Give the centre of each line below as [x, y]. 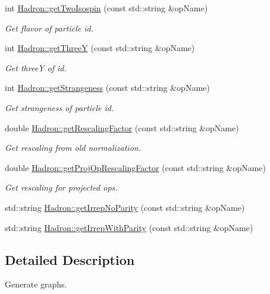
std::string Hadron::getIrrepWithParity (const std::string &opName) [129, 227]
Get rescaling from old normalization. [73, 148]
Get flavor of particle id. [49, 28]
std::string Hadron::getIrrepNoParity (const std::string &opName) [125, 207]
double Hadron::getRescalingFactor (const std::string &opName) [122, 127]
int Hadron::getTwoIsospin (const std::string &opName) [106, 8]
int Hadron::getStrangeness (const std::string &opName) [107, 88]
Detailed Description [70, 259]
